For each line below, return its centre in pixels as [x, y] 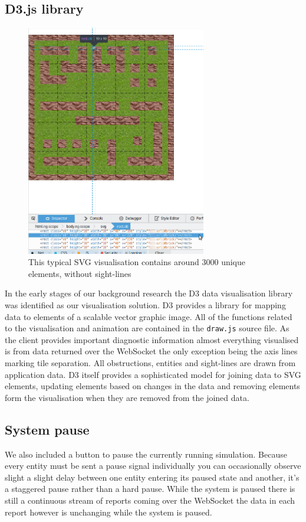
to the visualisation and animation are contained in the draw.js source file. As [147, 328]
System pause [47, 429]
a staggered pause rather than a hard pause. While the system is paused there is [150, 489]
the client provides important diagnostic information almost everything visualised [152, 339]
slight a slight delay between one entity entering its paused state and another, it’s [152, 477]
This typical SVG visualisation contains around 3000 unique [137, 262]
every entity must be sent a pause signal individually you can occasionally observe [153, 466]
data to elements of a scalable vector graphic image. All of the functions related [149, 316]
